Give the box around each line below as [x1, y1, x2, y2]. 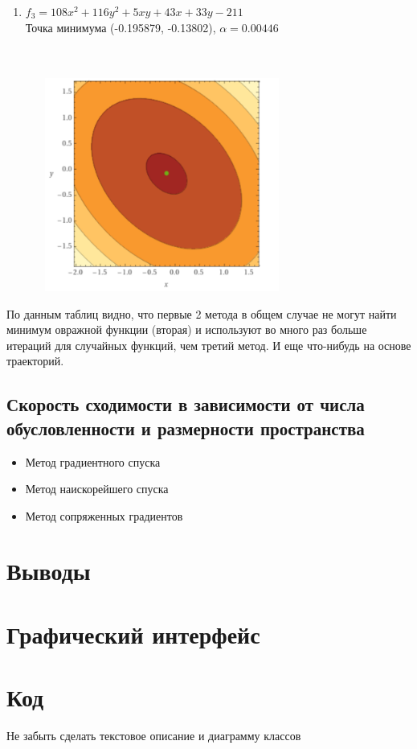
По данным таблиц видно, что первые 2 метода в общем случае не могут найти [6, 305, 397, 322]
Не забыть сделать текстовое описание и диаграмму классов [6, 727, 301, 744]
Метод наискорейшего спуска [25, 480, 169, 497]
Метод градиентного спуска [25, 453, 161, 470]
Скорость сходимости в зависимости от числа [6, 392, 365, 417]
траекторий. [6, 352, 64, 369]
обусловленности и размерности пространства [6, 415, 365, 440]
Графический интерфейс [6, 617, 260, 650]
